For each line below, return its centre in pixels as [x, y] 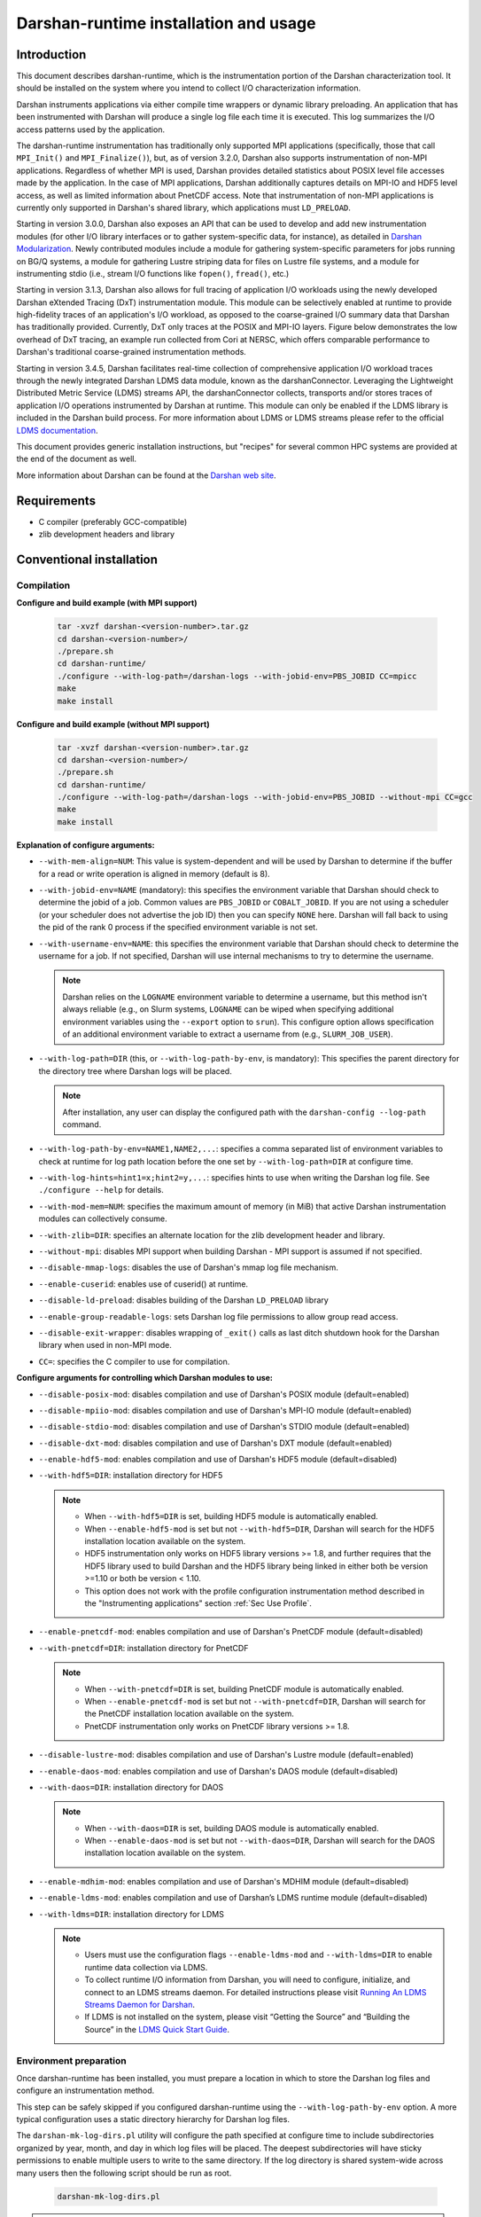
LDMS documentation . [57, 430]
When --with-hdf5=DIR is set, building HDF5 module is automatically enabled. [231, 1516]
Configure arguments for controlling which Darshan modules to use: [145, 1378]
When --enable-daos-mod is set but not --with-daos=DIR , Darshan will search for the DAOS [260, 1841]
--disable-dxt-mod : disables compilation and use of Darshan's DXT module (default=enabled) [215, 1443]
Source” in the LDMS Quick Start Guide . [157, 2029]
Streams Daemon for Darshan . [140, 2004]
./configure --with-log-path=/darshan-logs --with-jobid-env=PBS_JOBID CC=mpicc [237, 676]
